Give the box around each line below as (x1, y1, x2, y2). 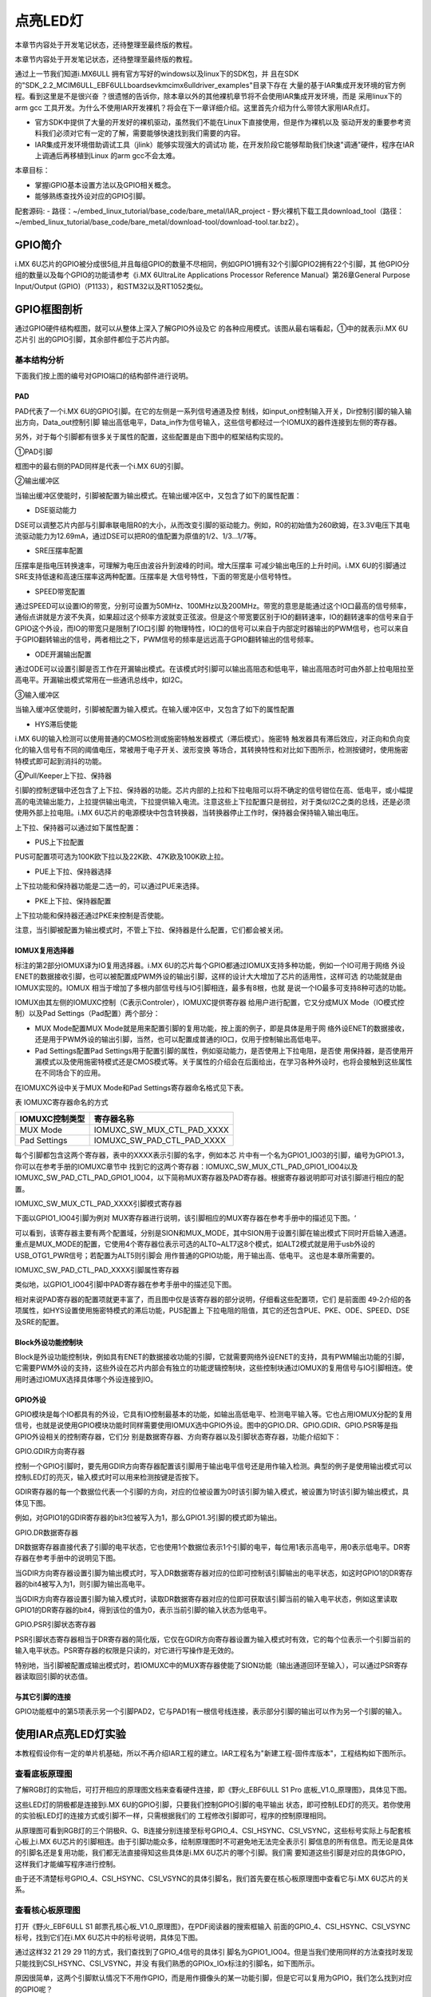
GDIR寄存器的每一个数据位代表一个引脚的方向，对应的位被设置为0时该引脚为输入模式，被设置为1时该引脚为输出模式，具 (14, 1487, 409, 1497)
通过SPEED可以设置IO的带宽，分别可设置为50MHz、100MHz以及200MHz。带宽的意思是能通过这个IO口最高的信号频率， (14, 601, 411, 610)
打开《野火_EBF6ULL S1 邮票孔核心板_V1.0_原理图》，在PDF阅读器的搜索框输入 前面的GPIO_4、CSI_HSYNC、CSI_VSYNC (14, 1921, 411, 1931)
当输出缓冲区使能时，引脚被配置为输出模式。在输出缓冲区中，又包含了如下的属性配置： (14, 490, 302, 500)
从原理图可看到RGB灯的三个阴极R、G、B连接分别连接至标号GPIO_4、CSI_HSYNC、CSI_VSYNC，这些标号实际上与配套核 (14, 1825, 411, 1835)
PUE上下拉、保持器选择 (34, 867, 112, 876)
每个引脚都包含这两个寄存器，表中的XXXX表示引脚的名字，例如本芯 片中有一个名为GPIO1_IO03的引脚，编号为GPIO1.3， (14, 1150, 409, 1160)
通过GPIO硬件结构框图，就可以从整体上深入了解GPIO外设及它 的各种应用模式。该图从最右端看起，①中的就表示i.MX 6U (14, 324, 409, 333)
